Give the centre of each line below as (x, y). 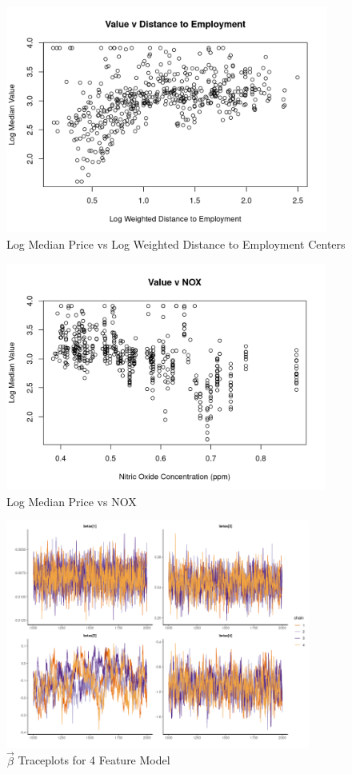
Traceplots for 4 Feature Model (94, 760)
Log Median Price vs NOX (72, 501)
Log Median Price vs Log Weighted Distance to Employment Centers (176, 244)
